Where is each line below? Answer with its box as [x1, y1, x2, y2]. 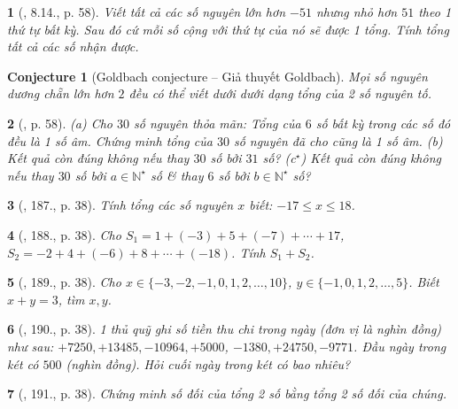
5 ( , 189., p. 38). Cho [7, 273, 121, 291]
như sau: [7, 336, 54, 355]
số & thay [151, 166, 204, 184]
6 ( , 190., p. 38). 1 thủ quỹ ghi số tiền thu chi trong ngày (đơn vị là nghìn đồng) [7, 320, 442, 338]
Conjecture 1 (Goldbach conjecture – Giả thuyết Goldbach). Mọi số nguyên [7, 66, 428, 85]
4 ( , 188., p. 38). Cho [7, 225, 121, 243]
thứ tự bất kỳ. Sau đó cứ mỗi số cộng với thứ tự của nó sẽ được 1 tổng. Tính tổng [7, 19, 449, 38]
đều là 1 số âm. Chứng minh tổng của [7, 131, 213, 150]
